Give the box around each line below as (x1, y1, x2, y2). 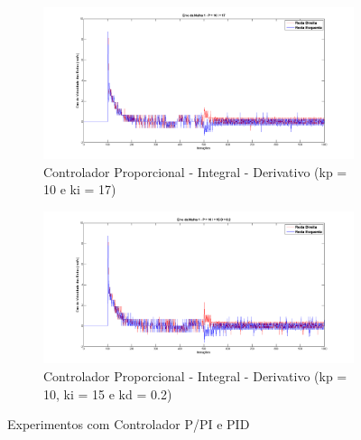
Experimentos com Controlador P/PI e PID (7, 415, 250, 434)
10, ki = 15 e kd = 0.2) (43, 384, 172, 403)
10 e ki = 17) (43, 180, 116, 199)
